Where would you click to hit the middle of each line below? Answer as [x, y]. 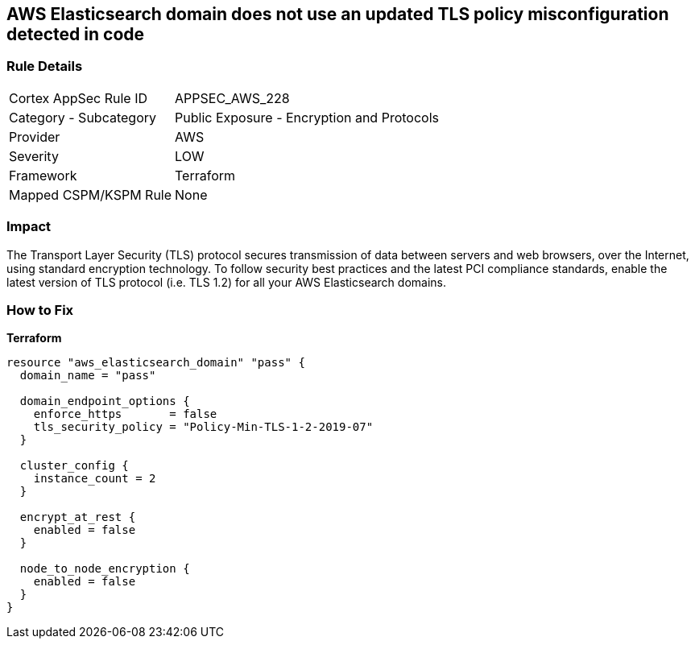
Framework [43, 175]
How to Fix [40, 310]
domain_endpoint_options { [105, 401]
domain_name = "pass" [88, 376]
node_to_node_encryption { [105, 569]
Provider [35, 136]
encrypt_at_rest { [78, 517]
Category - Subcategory [83, 117]
